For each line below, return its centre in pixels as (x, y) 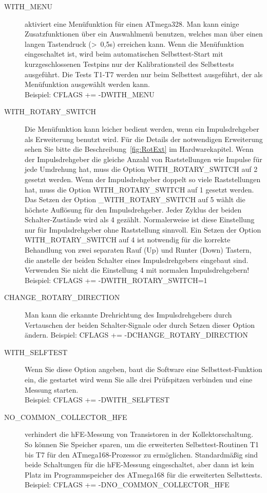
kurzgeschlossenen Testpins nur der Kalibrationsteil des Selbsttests (129, 64)
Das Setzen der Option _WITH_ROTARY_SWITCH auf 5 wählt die (135, 199)
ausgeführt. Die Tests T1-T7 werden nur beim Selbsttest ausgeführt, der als (144, 74)
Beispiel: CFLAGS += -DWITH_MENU (90, 94)
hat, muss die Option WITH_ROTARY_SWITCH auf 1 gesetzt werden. (139, 189)
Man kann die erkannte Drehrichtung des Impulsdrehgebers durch (128, 315)
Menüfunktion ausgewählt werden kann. (87, 84)
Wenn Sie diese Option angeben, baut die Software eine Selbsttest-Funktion (144, 369)
